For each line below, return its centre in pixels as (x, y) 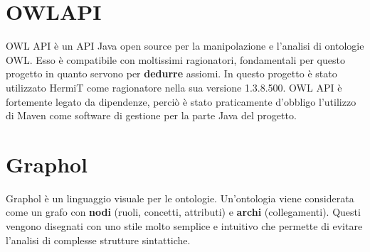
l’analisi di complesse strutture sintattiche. (98, 240)
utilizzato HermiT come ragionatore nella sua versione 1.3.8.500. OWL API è (174, 87)
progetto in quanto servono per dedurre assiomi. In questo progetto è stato (171, 73)
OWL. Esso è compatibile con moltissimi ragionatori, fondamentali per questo (175, 59)
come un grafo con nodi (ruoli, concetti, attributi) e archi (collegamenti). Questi (183, 212)
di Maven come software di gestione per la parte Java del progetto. (151, 115)
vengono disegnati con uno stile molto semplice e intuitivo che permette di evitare (184, 226)
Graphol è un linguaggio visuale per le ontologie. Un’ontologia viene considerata (180, 198)
